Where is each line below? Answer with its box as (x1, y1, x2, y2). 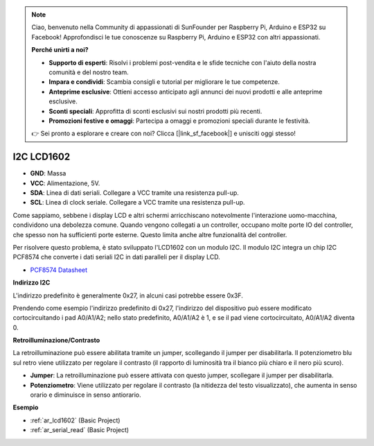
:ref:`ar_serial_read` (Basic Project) (30, 426, 130, 434)
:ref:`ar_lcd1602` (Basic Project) (30, 416, 121, 424)
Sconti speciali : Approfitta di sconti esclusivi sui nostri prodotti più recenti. (48, 107, 262, 115)
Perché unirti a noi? (31, 46, 89, 54)
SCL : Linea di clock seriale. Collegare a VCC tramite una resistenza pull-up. (30, 198, 245, 207)
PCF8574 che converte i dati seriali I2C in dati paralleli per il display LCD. (12, 253, 221, 261)
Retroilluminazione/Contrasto (12, 336, 100, 345)
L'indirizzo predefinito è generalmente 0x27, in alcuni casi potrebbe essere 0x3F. (12, 291, 244, 300)
